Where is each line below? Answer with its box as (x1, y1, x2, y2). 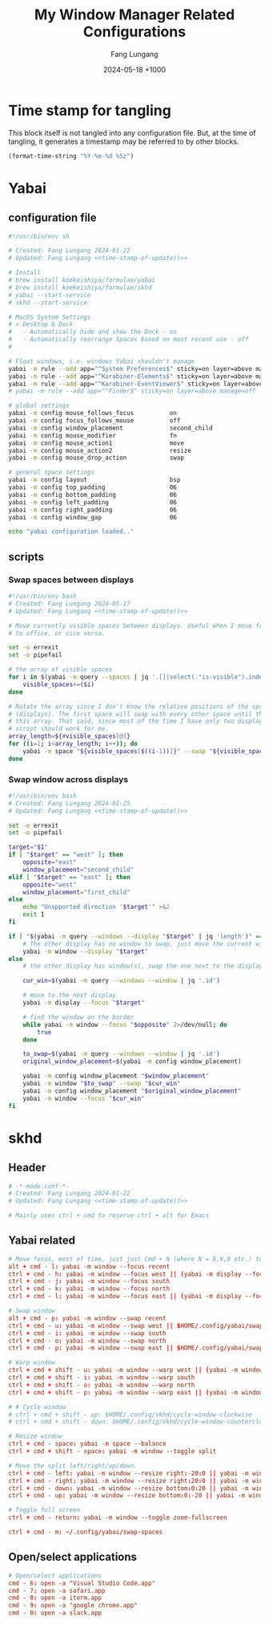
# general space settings (8, 468, 94, 477)
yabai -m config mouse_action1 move (8, 439, 184, 447)
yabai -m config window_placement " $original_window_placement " (22, 1086, 242, 1095)
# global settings (8, 401, 70, 410)
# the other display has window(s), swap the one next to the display (22, 962, 263, 971)
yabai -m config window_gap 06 (8, 513, 178, 521)
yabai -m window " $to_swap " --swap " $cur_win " (22, 1080, 181, 1088)
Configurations (82, 22, 187, 41)
